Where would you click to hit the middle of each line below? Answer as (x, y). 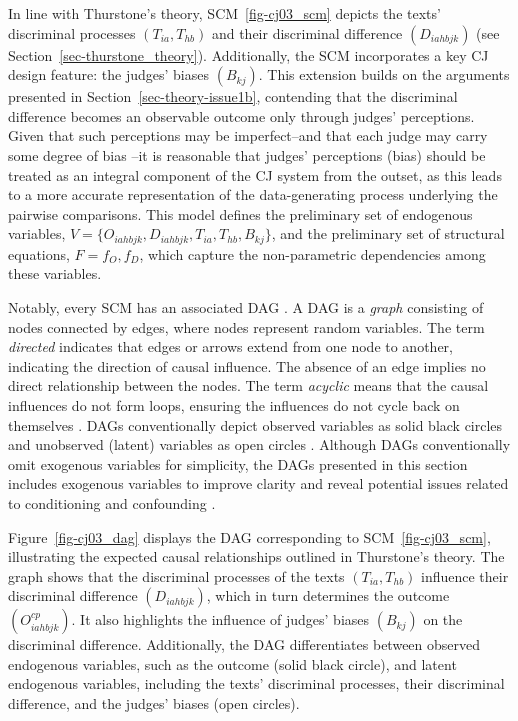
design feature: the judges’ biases (109, 74)
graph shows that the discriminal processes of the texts (176, 575)
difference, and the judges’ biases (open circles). (154, 703)
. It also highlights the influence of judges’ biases (220, 619)
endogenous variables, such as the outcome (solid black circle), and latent (232, 663)
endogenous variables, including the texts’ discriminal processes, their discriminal (256, 683)
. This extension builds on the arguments (384, 74)
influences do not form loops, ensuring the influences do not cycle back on (234, 404)
